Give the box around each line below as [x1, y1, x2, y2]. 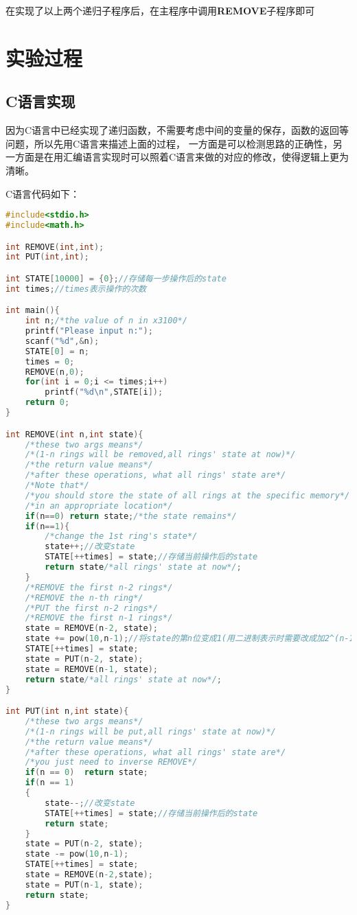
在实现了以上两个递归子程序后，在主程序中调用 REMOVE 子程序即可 [5, 3, 315, 17]
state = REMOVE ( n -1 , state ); [25, 664, 159, 674]
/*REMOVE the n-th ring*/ [25, 592, 143, 603]
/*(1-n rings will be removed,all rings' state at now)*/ [25, 450, 296, 460]
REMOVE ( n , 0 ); [25, 367, 84, 377]
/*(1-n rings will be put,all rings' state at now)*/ [25, 726, 276, 737]
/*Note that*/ [25, 480, 89, 491]
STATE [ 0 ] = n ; [25, 346, 89, 356]
